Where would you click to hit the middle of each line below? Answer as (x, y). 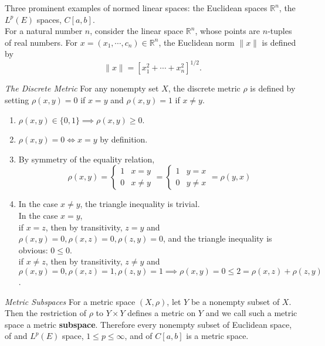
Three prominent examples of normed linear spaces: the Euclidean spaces (136, 8)
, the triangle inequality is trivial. (140, 204)
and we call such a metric (251, 313)
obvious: (33, 250)
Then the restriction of (45, 313)
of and (16, 336)
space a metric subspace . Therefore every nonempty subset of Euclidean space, (148, 324)
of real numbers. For (41, 42)
